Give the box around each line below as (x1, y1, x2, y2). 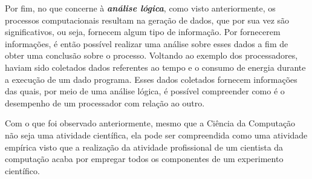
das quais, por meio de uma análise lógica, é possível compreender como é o (5, 85, 285, 97)
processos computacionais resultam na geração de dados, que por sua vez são (5, 13, 290, 26)
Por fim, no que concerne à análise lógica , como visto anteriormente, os (5, 2, 276, 14)
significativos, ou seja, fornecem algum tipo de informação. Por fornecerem (5, 25, 281, 38)
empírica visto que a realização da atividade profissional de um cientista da (5, 140, 284, 153)
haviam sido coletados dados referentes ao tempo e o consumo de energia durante (5, 60, 306, 73)
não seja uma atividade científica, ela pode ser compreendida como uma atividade (5, 128, 308, 141)
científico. (5, 164, 40, 177)
